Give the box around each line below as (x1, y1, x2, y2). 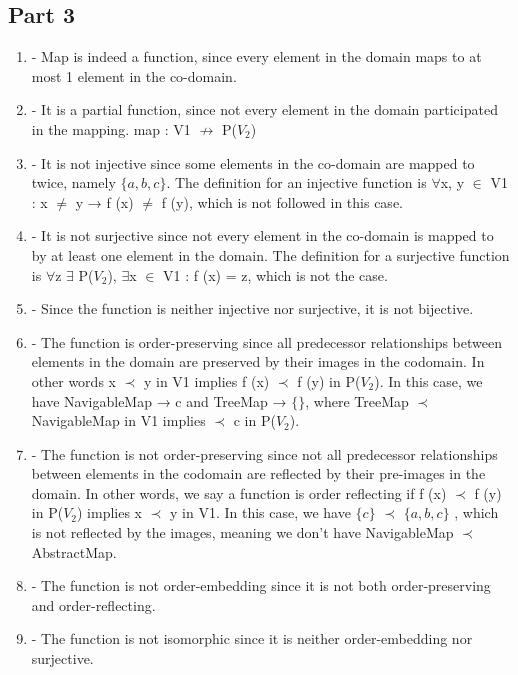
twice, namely (31, 172, 116, 193)
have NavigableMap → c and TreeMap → (31, 390, 287, 411)
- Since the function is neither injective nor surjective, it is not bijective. (31, 298, 474, 319)
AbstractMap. (31, 541, 117, 562)
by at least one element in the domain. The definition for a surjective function (31, 244, 510, 265)
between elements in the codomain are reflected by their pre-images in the (31, 463, 486, 484)
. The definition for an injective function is (166, 172, 427, 193)
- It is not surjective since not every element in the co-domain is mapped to (31, 225, 494, 246)
